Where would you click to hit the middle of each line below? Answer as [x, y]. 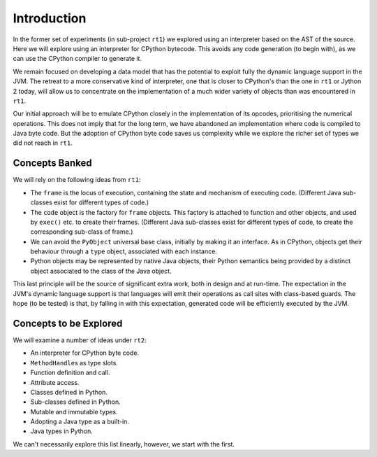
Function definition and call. [70, 373]
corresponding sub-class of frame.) [82, 232]
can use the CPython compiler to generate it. [77, 59]
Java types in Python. [62, 431]
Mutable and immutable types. [74, 412]
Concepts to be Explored [68, 323]
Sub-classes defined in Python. [76, 402]
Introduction [50, 18]
